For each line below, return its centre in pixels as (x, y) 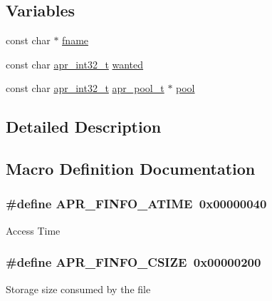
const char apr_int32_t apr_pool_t (85, 88)
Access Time (33, 230)
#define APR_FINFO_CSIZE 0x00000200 (134, 262)
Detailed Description (84, 127)
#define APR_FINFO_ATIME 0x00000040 (136, 204)
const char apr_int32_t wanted (75, 64)
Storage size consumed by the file (78, 289)
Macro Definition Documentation (131, 169)
